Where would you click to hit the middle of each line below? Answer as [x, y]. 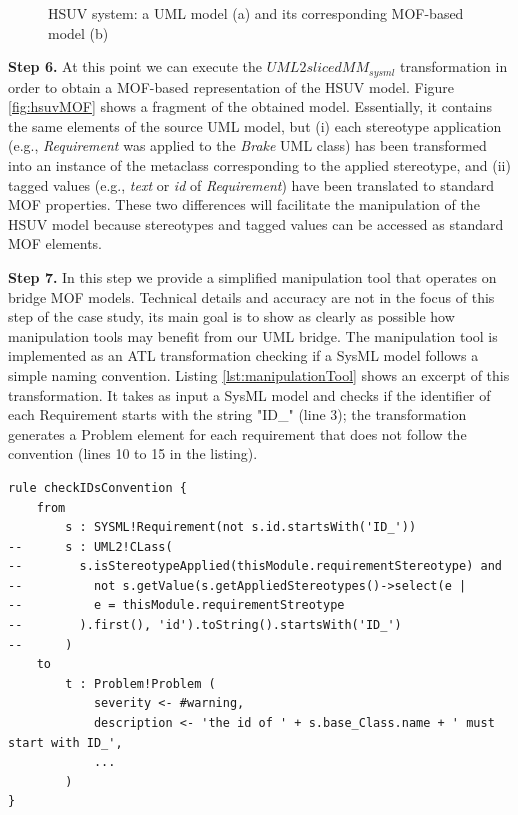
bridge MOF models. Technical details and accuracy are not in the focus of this [251, 296]
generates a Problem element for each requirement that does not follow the [237, 433]
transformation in [454, 66]
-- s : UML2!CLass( [90, 546]
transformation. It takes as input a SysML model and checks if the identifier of [249, 394]
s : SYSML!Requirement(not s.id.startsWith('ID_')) [241, 527]
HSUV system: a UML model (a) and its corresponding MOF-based [256, 13]
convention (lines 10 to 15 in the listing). [133, 453]
